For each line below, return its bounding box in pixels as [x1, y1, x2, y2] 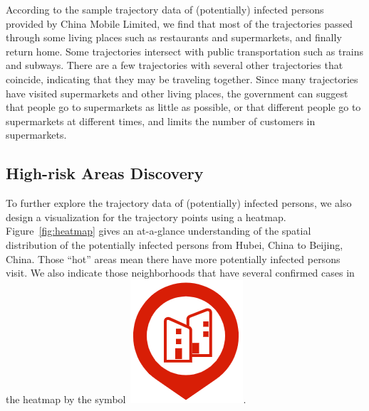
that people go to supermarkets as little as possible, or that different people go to [6, 100, 361, 114]
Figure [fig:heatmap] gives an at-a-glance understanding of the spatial [6, 223, 311, 238]
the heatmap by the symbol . [6, 391, 246, 406]
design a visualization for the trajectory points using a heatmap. [6, 209, 286, 224]
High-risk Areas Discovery [6, 162, 204, 184]
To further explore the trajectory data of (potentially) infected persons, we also [6, 196, 352, 210]
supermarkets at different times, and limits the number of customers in [6, 113, 316, 128]
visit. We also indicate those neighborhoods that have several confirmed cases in [6, 265, 355, 280]
